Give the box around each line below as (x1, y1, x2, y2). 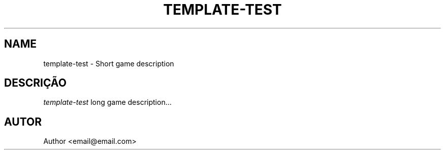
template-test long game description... (43, 98, 172, 107)
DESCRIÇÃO (4, 76, 67, 90)
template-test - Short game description (43, 59, 174, 68)
